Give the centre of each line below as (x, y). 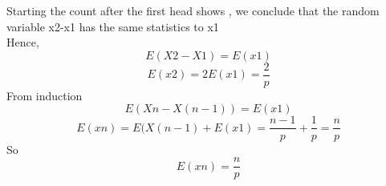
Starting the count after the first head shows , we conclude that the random (193, 10)
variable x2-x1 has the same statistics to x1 (113, 26)
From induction (45, 95)
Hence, (23, 42)
